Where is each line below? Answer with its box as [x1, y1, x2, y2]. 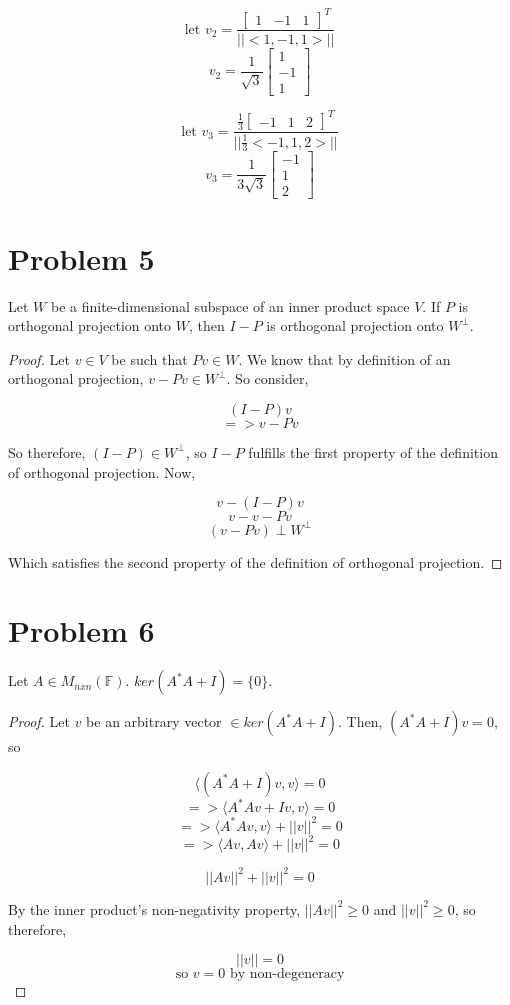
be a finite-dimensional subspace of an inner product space [50, 295, 410, 316]
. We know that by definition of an [238, 348, 451, 369]
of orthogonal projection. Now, [8, 461, 196, 482]
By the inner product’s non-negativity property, [8, 898, 301, 919]
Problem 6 [8, 610, 155, 651]
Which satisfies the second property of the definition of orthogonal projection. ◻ [8, 551, 503, 572]
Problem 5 [8, 237, 155, 278]
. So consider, [226, 368, 309, 389]
